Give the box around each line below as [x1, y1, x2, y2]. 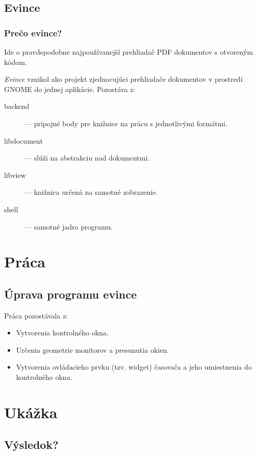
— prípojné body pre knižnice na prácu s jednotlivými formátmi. [24, 118, 228, 128]
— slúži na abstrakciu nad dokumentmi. [24, 152, 150, 163]
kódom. [4, 56, 27, 67]
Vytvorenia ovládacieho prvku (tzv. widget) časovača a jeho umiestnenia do [16, 361, 252, 372]
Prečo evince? [4, 26, 62, 39]
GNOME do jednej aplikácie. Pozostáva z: [4, 83, 136, 94]
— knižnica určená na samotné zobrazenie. [24, 187, 158, 197]
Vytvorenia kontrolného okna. [16, 327, 109, 338]
